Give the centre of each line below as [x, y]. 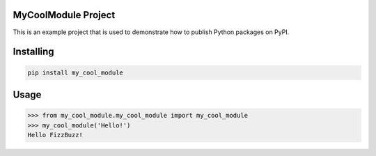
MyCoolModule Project [64, 15]
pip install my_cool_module [75, 72]
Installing [34, 52]
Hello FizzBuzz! [55, 135]
